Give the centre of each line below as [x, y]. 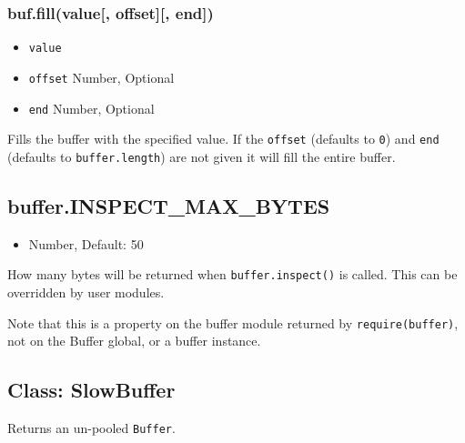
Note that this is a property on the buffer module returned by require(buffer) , [233, 322]
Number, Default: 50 [86, 243]
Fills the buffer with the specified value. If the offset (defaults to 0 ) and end [223, 139]
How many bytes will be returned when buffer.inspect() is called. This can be [232, 274]
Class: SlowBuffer [91, 390]
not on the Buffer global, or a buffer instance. [134, 341]
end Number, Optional [91, 108]
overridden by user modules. [86, 292]
